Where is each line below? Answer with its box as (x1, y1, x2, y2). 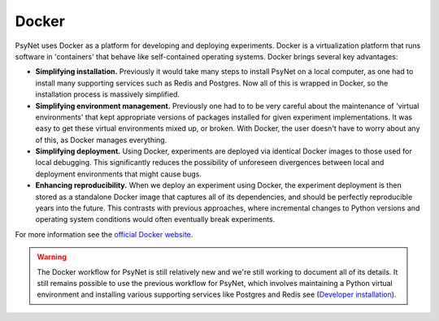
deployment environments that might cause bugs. (35, 169, 202, 179)
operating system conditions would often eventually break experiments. (35, 215, 276, 224)
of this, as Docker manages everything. (35, 135, 167, 145)
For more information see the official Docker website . (15, 229, 193, 239)
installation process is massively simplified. (35, 89, 180, 99)
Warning (37, 252, 67, 262)
